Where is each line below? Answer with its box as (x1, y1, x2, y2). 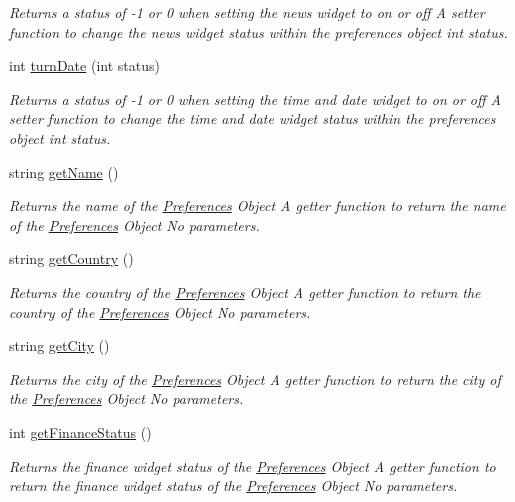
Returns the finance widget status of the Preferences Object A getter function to (9, 455, 496, 476)
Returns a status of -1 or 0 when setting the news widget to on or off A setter (9, 2, 485, 22)
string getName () (9, 161, 119, 182)
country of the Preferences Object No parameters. (9, 301, 311, 322)
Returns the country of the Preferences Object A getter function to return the (9, 281, 481, 302)
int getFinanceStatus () (9, 421, 152, 442)
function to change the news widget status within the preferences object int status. (9, 21, 508, 42)
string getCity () (9, 335, 110, 356)
